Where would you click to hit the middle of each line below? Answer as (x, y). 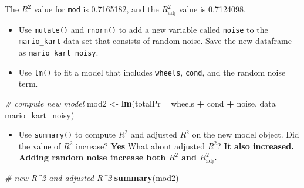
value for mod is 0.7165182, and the (96, 9)
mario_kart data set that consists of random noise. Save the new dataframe (155, 41)
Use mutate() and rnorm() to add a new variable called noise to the (143, 29)
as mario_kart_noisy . (58, 52)
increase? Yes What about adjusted (140, 146)
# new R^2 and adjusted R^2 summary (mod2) (92, 178)
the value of (40, 146)
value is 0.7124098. (212, 9)
